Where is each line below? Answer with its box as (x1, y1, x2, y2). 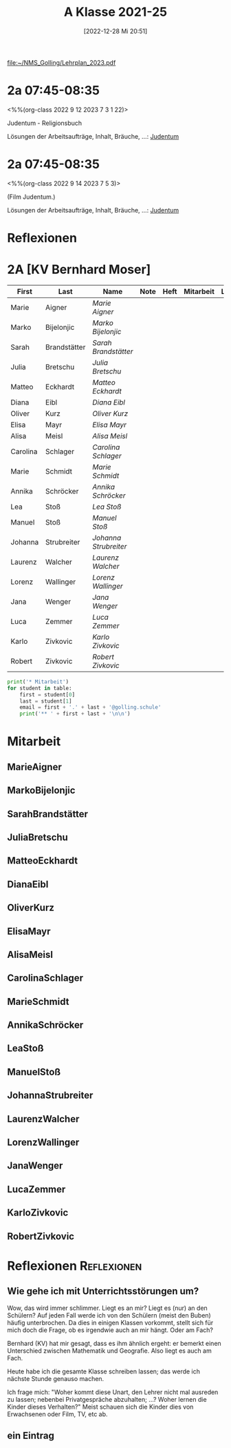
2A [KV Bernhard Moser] (7, 262, 151, 277)
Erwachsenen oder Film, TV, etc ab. (7, 1409, 108, 1418)
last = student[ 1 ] (19, 698, 72, 705)
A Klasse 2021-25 (64, 4, 167, 20)
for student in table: (7, 685, 72, 692)
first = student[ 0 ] (19, 691, 76, 698)
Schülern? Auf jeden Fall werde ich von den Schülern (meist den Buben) (7, 1311, 211, 1319)
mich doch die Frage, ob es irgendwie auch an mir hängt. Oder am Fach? (7, 1326, 213, 1334)
